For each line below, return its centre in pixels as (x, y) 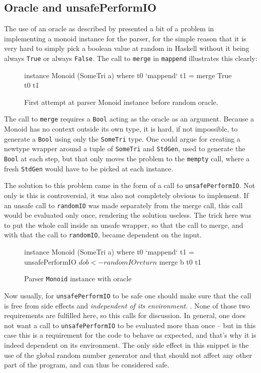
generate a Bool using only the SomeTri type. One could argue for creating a (122, 138)
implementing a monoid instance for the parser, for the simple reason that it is (125, 38)
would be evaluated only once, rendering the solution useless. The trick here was (128, 215)
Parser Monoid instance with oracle (78, 278)
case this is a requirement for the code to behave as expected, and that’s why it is (130, 335)
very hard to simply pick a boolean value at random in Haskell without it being (127, 48)
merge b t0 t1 (180, 261)
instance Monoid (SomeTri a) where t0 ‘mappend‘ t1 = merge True (128, 75)
